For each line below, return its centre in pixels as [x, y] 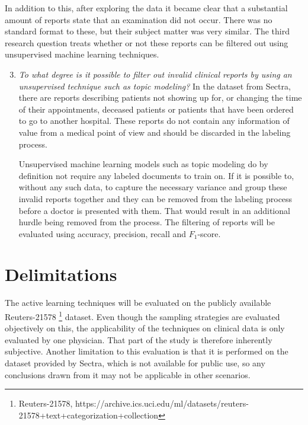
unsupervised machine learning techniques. [82, 54]
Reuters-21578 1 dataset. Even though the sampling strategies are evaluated [142, 316]
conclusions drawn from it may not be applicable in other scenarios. [128, 374]
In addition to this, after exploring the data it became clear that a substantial [146, 8]
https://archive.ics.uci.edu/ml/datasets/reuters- [162, 403]
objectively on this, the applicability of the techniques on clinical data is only [145, 328]
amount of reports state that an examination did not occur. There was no [139, 19]
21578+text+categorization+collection [89, 415]
